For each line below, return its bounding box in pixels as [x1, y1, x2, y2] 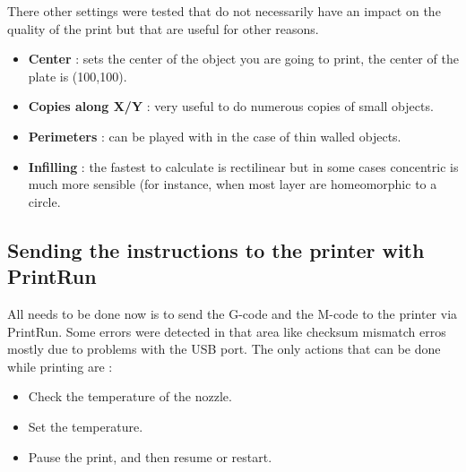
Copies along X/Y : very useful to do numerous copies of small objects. [28, 97, 434, 116]
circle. [28, 192, 61, 210]
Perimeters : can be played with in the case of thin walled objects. [28, 126, 401, 145]
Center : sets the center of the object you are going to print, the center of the [28, 49, 459, 68]
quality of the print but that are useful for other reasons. [7, 19, 319, 38]
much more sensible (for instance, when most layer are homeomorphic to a [28, 175, 437, 193]
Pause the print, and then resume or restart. [28, 447, 272, 466]
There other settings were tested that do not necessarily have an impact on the [7, 2, 441, 20]
